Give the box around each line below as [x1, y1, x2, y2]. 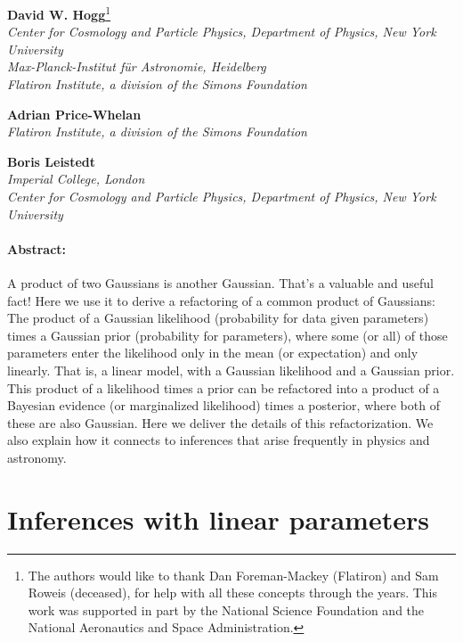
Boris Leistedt [7, 152, 96, 170]
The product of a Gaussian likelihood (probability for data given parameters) [7, 309, 429, 327]
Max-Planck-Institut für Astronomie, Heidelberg [7, 57, 266, 76]
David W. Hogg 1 [7, 3, 111, 23]
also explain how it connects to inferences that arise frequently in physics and [7, 431, 430, 449]
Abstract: [7, 239, 67, 258]
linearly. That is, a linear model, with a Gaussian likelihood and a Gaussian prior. [7, 360, 455, 379]
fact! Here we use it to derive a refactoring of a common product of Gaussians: [7, 291, 435, 309]
